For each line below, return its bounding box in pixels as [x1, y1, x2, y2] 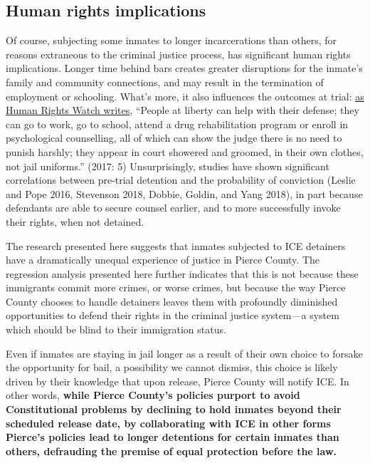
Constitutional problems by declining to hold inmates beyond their [6, 402, 342, 417]
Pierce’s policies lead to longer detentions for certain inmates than [6, 430, 339, 444]
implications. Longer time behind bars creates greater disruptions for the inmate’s [6, 61, 363, 76]
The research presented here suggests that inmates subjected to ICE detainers [6, 238, 346, 253]
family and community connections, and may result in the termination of [6, 74, 324, 89]
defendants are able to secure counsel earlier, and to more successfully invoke [6, 200, 341, 215]
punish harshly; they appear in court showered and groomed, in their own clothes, [6, 144, 364, 159]
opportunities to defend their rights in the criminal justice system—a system [6, 308, 339, 323]
